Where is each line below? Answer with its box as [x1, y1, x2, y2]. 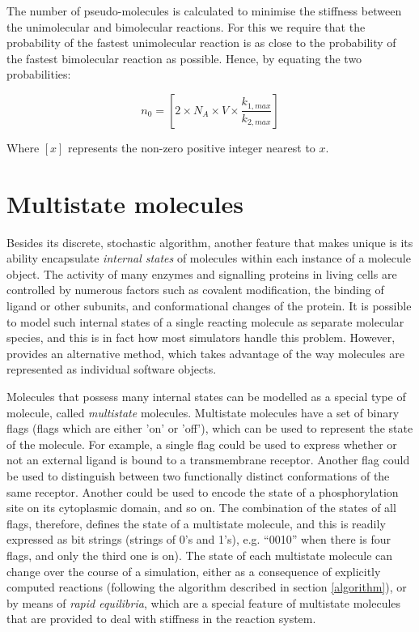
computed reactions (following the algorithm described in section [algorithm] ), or [6, 579, 407, 596]
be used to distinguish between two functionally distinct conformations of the [6, 468, 390, 484]
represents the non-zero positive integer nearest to [68, 139, 315, 156]
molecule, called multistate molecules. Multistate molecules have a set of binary [6, 404, 400, 421]
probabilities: [6, 66, 71, 83]
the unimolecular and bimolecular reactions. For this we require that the [6, 18, 366, 35]
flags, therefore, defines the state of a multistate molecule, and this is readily [6, 515, 386, 532]
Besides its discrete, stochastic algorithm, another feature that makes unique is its [6, 233, 413, 250]
